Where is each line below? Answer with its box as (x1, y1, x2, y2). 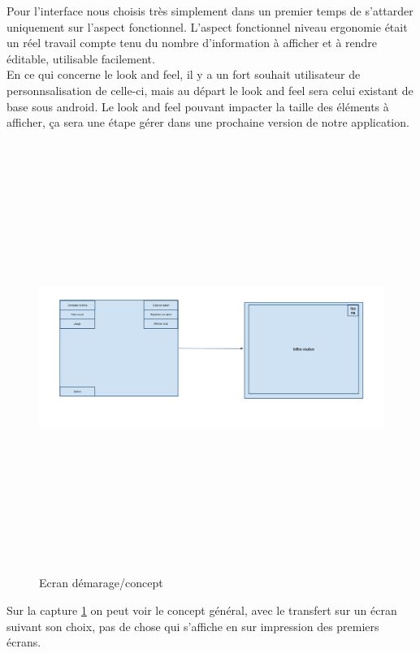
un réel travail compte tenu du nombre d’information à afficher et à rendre (6, 34, 378, 51)
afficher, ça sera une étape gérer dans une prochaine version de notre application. (6, 114, 409, 131)
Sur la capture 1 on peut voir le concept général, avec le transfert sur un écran (6, 602, 397, 619)
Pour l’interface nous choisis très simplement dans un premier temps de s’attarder (6, 2, 414, 19)
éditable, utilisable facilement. (6, 50, 155, 67)
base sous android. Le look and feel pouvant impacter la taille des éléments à (6, 97, 389, 115)
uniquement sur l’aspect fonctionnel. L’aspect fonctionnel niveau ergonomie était (6, 18, 408, 35)
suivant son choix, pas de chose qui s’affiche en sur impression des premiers (6, 617, 379, 634)
